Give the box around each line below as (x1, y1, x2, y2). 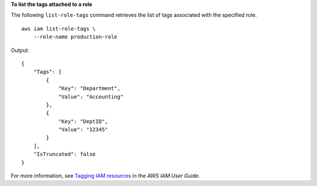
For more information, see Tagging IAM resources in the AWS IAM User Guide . (11, 172, 200, 180)
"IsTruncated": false (33, 151, 96, 158)
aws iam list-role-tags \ (21, 25, 96, 32)
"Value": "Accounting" (58, 93, 124, 100)
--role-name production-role (33, 34, 117, 41)
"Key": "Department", (58, 85, 120, 92)
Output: (11, 46, 29, 54)
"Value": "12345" (58, 127, 109, 133)
